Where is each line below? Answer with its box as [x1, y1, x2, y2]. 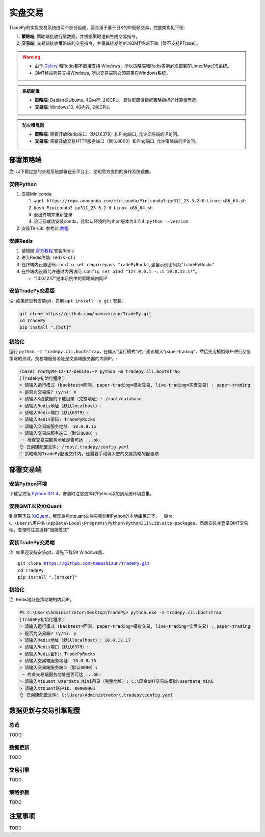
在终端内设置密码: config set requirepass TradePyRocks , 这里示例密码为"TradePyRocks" [21, 261, 215, 267]
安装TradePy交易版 [9, 287, 55, 294]
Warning [22, 54, 40, 60]
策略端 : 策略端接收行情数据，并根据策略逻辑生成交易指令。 [21, 33, 140, 39]
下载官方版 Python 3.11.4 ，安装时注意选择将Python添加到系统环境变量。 [9, 491, 155, 496]
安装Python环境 [9, 480, 47, 487]
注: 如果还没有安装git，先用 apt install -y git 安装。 [9, 298, 126, 304]
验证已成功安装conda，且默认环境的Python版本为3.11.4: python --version [33, 219, 189, 224]
